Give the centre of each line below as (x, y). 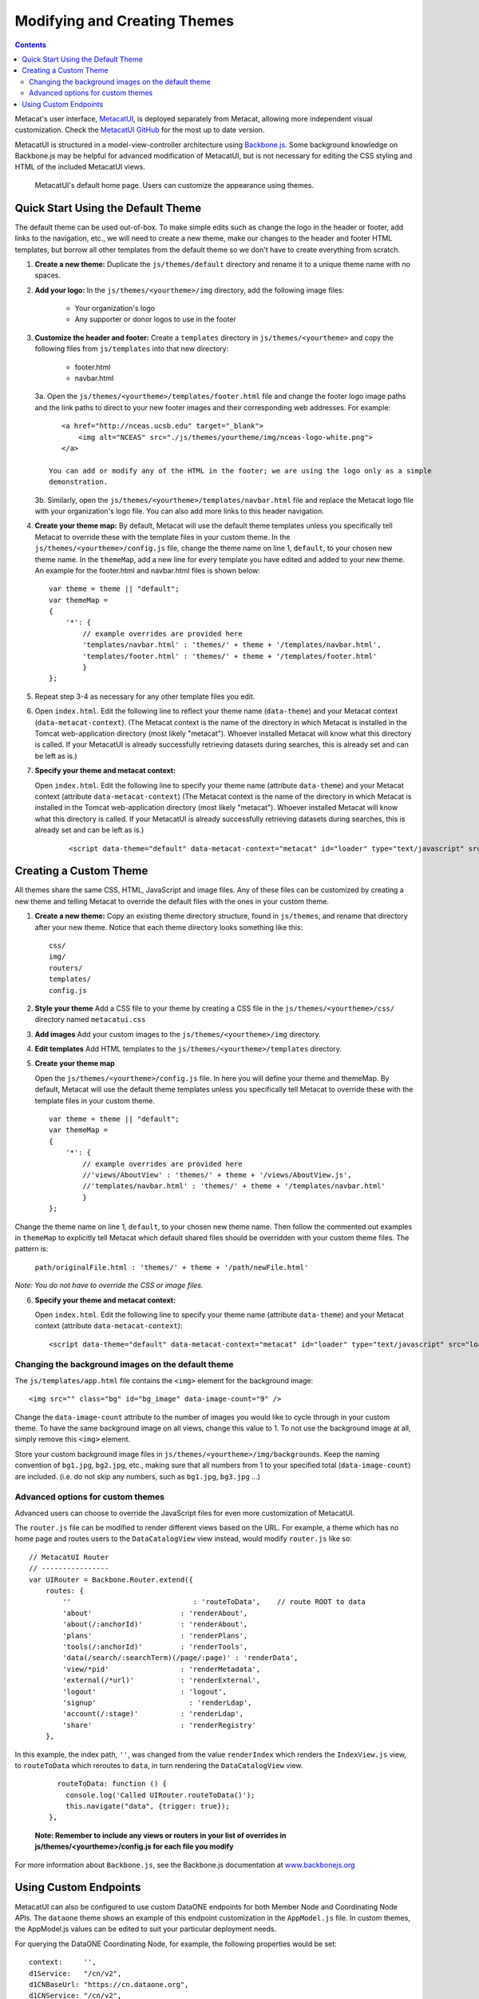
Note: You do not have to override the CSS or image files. (109, 1285)
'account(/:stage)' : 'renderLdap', (153, 1714)
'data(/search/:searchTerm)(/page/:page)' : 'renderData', (180, 1658)
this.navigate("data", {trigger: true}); (148, 1806)
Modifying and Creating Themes (125, 21)
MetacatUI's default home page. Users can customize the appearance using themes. (174, 185)
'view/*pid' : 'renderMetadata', (162, 1669)
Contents (31, 45)
